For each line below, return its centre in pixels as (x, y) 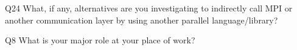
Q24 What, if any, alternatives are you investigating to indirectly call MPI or (149, 8)
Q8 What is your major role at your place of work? (100, 40)
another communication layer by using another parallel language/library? (142, 20)
